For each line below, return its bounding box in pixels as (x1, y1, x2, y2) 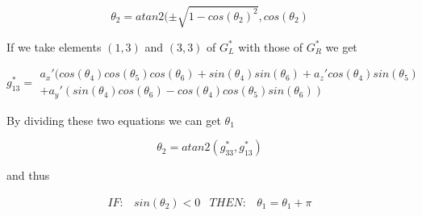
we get (325, 38, 357, 55)
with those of (238, 38, 303, 55)
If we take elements (6, 38, 102, 55)
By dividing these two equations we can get (6, 111, 221, 128)
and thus (6, 167, 50, 184)
